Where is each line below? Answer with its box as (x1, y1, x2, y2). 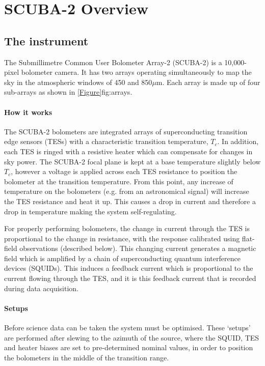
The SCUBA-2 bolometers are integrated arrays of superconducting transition (4, 126, 248, 136)
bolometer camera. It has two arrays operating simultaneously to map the (21, 67, 252, 77)
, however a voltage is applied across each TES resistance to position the (11, 166, 237, 177)
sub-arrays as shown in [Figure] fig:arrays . (4, 87, 132, 97)
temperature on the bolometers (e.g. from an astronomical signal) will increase (4, 186, 249, 196)
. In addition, (217, 136, 259, 147)
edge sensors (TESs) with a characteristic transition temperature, (4, 136, 208, 147)
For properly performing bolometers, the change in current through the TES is (4, 223, 250, 234)
